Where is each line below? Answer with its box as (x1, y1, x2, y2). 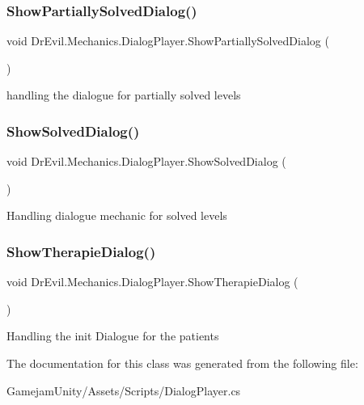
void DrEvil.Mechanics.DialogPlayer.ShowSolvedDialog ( (6, 153, 286, 170)
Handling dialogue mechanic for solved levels (6, 207, 227, 224)
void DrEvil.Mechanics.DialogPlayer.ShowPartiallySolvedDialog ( (6, 32, 329, 49)
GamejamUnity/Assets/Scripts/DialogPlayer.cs (6, 382, 241, 399)
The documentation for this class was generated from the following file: (6, 355, 358, 371)
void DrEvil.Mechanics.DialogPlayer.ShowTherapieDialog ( (6, 273, 298, 290)
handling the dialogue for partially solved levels (6, 86, 241, 103)
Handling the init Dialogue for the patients (6, 327, 219, 344)
